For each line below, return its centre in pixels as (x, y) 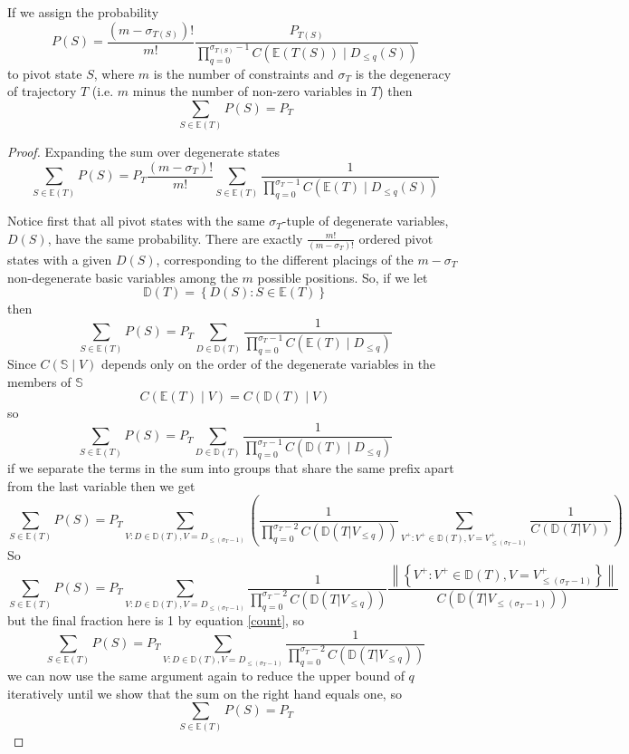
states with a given (60, 259)
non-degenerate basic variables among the (123, 277)
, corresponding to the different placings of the (285, 259)
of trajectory (42, 91)
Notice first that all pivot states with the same (136, 221)
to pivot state (45, 73)
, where (114, 73)
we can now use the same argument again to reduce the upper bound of (206, 675)
